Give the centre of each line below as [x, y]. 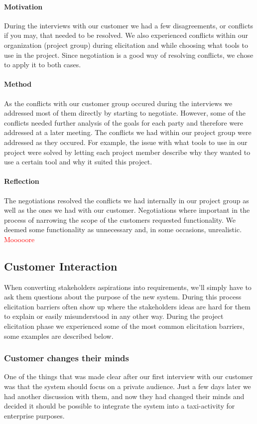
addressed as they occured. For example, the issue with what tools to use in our [126, 142]
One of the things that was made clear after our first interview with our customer [128, 376]
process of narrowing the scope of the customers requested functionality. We [120, 219]
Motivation [23, 6]
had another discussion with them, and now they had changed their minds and [124, 396]
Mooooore [19, 239]
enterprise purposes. [34, 415]
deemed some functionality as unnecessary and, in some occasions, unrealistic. [123, 229]
